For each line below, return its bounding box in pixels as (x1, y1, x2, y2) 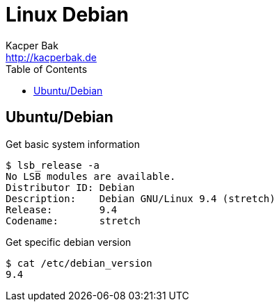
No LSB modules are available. (6, 170, 176, 182)
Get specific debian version (6, 235, 131, 248)
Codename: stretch (6, 215, 141, 226)
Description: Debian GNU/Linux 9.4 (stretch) (6, 192, 276, 204)
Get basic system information (6, 138, 140, 150)
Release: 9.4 (6, 204, 118, 215)
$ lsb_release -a (6, 159, 99, 171)
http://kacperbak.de (6, 51, 97, 63)
